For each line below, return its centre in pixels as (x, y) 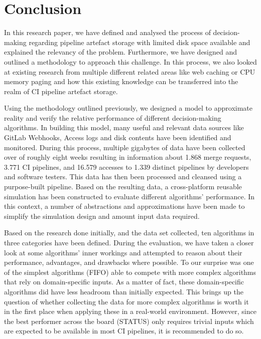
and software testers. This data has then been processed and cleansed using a (123, 177)
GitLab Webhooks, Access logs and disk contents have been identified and (118, 137)
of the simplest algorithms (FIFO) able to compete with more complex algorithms (130, 272)
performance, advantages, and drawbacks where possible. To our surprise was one (129, 262)
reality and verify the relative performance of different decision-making (113, 117)
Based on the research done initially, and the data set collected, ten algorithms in (129, 233)
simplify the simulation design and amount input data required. (102, 216)
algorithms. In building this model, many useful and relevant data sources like (124, 127)
